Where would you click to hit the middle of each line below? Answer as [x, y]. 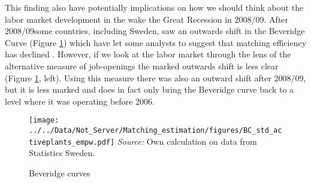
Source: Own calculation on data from [187, 141]
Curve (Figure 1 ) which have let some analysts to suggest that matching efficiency [156, 42]
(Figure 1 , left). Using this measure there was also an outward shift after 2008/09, [155, 77]
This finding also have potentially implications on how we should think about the [154, 7]
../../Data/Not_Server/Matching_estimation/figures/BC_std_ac [155, 130]
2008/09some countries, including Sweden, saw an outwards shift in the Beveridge [155, 31]
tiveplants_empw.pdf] [72, 142]
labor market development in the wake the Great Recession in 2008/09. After [147, 19]
